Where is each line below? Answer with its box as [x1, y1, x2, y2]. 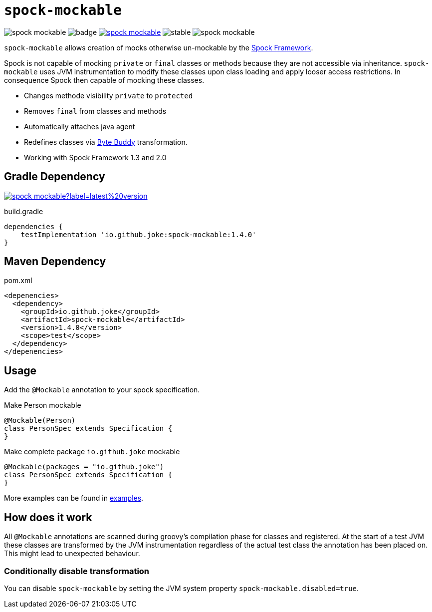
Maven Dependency [4, 255, 106, 268]
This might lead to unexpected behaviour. [4, 549, 140, 558]
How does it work [4, 511, 92, 524]
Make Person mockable [4, 401, 81, 410]
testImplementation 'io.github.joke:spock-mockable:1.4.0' [20, 230, 256, 239]
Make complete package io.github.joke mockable [4, 447, 180, 456]
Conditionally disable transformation [4, 566, 150, 576]
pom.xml [4, 276, 32, 285]
